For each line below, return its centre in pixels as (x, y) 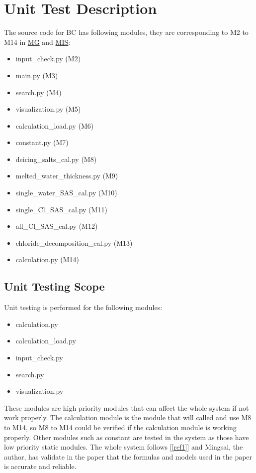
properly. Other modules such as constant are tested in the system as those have (127, 437)
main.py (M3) (37, 75)
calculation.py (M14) (47, 259)
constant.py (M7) (42, 142)
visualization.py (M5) (48, 109)
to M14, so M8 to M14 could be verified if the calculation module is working (120, 427)
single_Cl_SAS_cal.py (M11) (61, 209)
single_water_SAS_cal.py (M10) (66, 193)
